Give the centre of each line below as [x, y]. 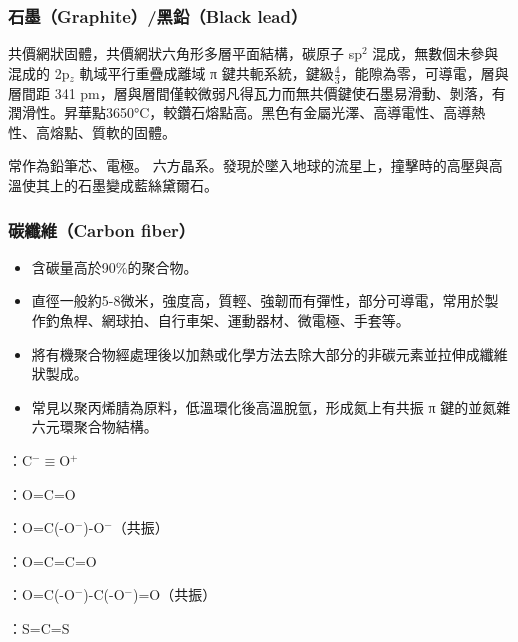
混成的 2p [39, 72]
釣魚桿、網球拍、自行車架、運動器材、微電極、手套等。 [227, 320]
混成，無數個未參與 [435, 53]
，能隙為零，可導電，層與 [424, 72]
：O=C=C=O [52, 560]
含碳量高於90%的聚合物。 [114, 266]
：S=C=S [39, 627]
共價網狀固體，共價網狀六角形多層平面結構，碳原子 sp [185, 53]
